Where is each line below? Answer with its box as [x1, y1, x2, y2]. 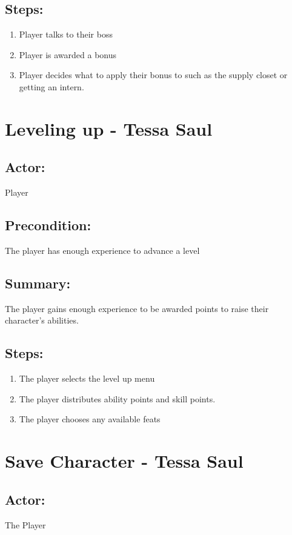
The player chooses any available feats [19, 413, 161, 425]
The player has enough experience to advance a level [5, 244, 200, 256]
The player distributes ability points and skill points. [19, 392, 216, 405]
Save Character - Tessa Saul [5, 448, 244, 473]
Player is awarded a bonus [19, 48, 117, 61]
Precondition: [5, 216, 91, 234]
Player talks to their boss [19, 28, 113, 41]
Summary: [5, 273, 71, 292]
